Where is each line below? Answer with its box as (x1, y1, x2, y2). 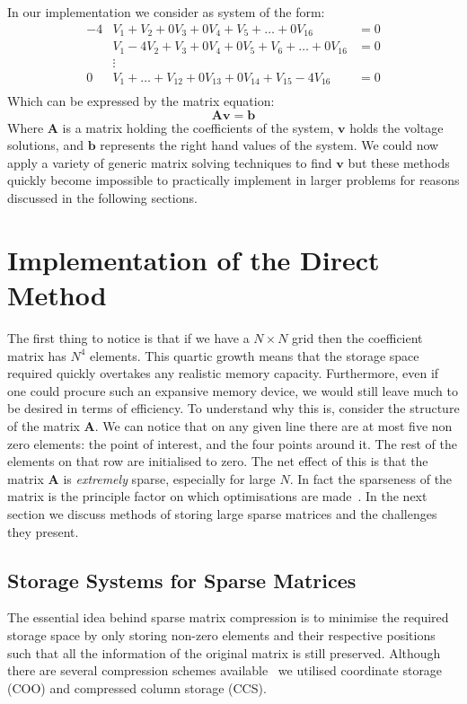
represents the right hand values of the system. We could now (100, 136, 439, 154)
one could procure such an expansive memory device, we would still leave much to (7, 381, 458, 400)
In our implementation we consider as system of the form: (7, 3, 325, 21)
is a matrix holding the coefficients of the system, (62, 118, 334, 136)
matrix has (7, 346, 66, 365)
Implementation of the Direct (7, 241, 380, 277)
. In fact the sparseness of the (289, 469, 453, 488)
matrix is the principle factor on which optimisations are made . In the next (7, 487, 427, 506)
